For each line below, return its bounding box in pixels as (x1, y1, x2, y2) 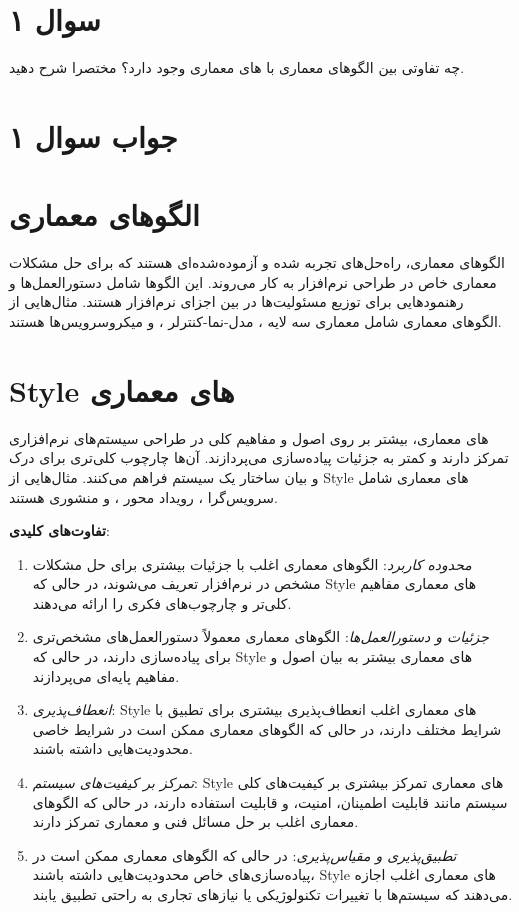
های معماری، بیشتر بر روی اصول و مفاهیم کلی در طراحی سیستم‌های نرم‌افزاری (9, 427, 489, 448)
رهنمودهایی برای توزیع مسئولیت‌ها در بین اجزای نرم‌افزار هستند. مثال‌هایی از (9, 291, 464, 312)
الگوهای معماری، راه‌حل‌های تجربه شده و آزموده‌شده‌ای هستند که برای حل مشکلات (9, 252, 505, 273)
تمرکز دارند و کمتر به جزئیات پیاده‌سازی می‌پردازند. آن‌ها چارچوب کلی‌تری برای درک (9, 447, 509, 468)
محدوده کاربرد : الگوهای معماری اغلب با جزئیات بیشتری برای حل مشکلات (32, 553, 472, 574)
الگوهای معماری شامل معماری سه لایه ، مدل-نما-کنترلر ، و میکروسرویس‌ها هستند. (9, 311, 502, 331)
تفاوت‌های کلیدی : (9, 520, 110, 541)
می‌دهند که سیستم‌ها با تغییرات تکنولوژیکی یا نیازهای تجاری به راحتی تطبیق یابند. (32, 884, 513, 904)
